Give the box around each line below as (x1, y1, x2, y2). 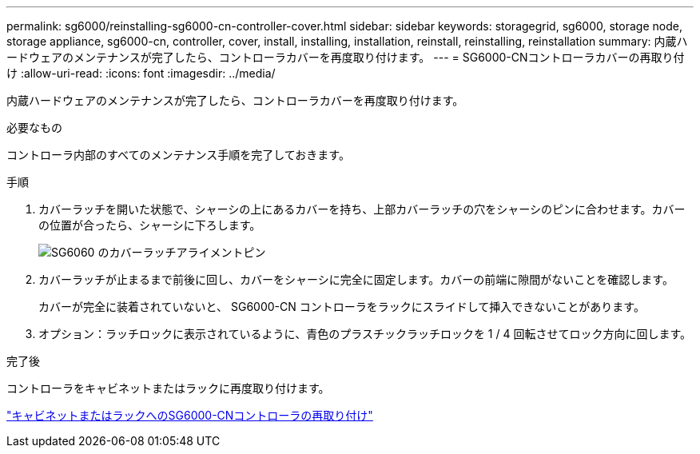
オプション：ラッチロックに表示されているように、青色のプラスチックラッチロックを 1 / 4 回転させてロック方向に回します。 (38, 327, 692, 340)
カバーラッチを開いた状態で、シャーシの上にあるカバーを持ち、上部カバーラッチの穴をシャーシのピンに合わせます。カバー (38, 202, 686, 216)
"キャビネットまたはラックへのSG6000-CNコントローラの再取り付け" (6, 408, 373, 422)
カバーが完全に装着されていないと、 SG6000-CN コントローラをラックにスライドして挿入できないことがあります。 (38, 300, 645, 313)
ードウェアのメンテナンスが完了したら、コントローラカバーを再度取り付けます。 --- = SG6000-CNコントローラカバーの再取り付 (6, 50, 685, 64)
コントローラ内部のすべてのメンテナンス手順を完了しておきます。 (6, 148, 350, 161)
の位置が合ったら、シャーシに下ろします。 (38, 218, 261, 232)
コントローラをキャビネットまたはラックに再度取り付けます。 (6, 381, 330, 395)
